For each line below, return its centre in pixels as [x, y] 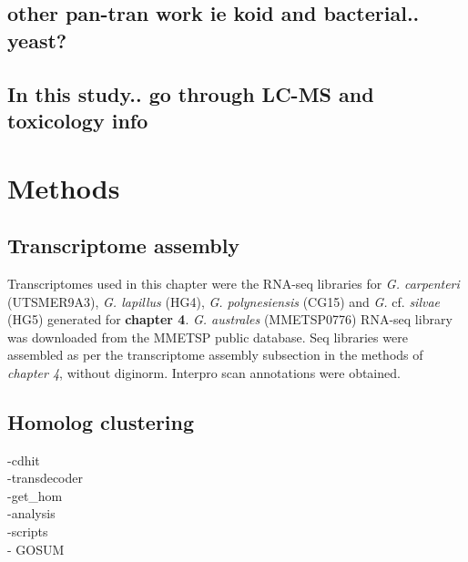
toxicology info [78, 120]
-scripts [28, 531]
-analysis [31, 513]
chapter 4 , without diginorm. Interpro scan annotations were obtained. [204, 372]
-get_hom [35, 495]
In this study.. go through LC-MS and [191, 93]
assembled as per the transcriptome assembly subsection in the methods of [215, 355]
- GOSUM [36, 549]
